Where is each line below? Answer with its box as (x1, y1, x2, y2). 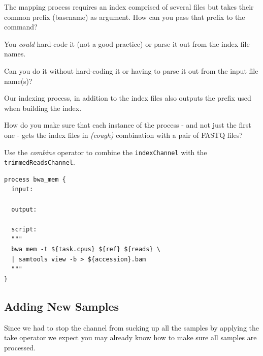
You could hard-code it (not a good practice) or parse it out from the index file (4, 38, 250, 49)
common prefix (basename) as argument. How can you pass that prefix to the (4, 11, 245, 22)
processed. (4, 342, 36, 352)
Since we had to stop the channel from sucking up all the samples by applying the (4, 322, 259, 333)
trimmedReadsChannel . (4, 157, 75, 167)
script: (11, 225, 37, 233)
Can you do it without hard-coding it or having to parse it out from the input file (4, 65, 258, 76)
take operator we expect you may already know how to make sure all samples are (4, 332, 257, 343)
